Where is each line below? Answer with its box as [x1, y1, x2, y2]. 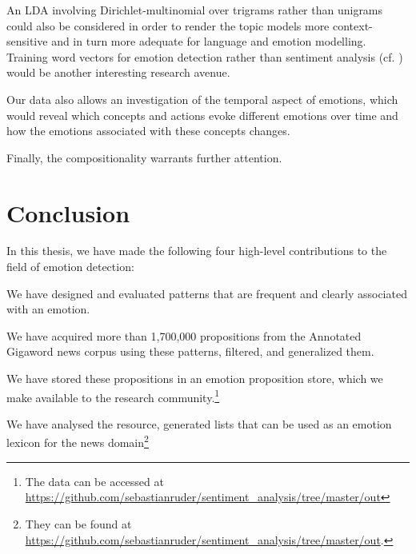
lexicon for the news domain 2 [6, 432, 149, 451]
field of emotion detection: [6, 258, 134, 275]
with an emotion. [6, 301, 90, 317]
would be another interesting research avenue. [6, 64, 230, 81]
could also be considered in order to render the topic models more [6, 17, 330, 34]
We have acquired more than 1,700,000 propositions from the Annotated [6, 327, 362, 344]
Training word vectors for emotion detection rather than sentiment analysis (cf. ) [6, 48, 403, 65]
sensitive [6, 33, 48, 50]
